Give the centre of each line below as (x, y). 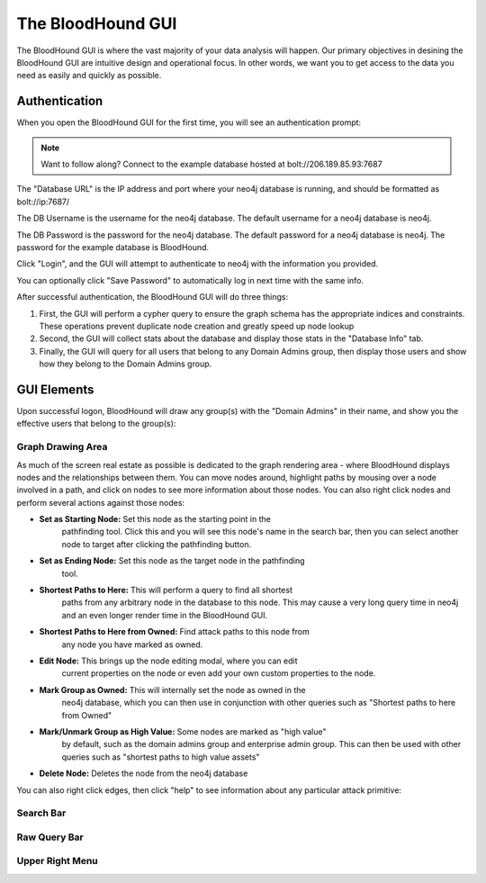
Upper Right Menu (57, 861)
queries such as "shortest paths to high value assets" (161, 757)
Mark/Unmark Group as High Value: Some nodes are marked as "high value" (183, 731)
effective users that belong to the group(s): (96, 424)
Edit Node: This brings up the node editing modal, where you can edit (168, 661)
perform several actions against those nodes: (100, 502)
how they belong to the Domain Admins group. (126, 364)
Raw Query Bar (50, 837)
